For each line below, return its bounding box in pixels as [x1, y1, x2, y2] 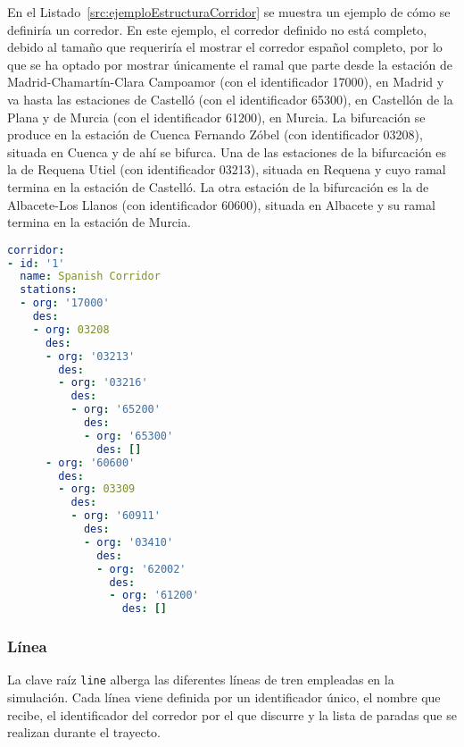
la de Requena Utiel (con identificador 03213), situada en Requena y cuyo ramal [7, 160, 446, 179]
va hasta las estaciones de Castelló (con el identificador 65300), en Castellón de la [7, 89, 453, 108]
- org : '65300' [83, 429, 174, 442]
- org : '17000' [20, 297, 110, 310]
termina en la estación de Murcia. [7, 213, 191, 231]
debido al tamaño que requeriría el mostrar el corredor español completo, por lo [7, 38, 443, 56]
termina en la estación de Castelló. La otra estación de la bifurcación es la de [7, 177, 429, 196]
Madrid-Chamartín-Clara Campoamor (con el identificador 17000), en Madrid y [7, 72, 444, 91]
